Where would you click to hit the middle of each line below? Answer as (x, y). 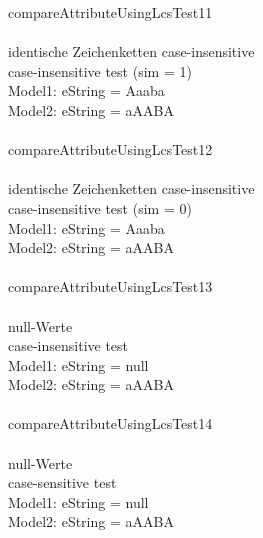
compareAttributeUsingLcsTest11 (110, 12)
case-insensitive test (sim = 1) (100, 70)
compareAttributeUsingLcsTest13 (110, 286)
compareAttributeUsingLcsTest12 (110, 149)
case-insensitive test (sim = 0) (100, 207)
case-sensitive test (62, 482)
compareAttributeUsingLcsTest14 (110, 423)
